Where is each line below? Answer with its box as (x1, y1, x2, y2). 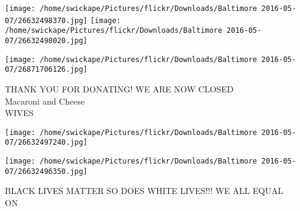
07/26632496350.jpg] (5, 167, 88, 176)
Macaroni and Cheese (5, 94, 85, 107)
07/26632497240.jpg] (5, 138, 88, 147)
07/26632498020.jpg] (5, 36, 88, 45)
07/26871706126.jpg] (5, 65, 88, 74)
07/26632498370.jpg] (5, 16, 88, 25)
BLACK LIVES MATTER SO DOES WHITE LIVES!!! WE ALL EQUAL (5, 184, 284, 197)
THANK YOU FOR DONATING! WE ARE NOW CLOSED (5, 82, 234, 95)
